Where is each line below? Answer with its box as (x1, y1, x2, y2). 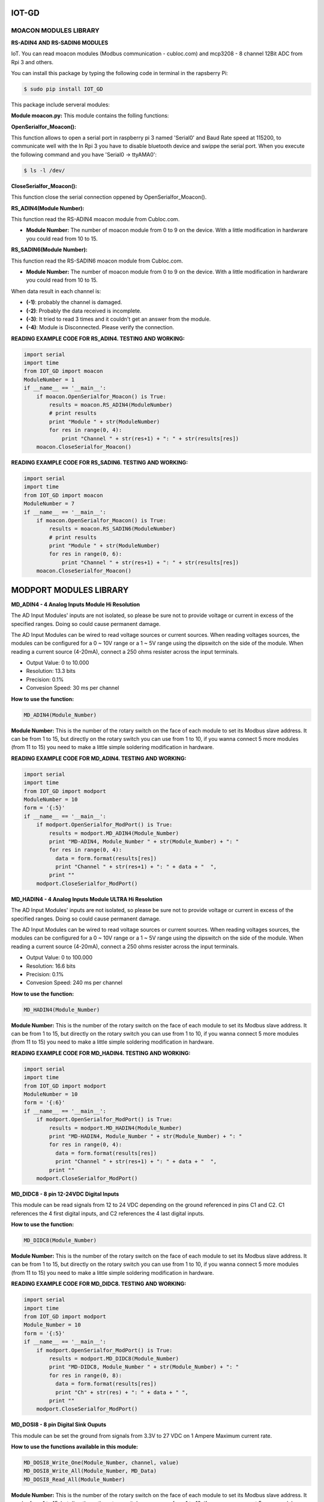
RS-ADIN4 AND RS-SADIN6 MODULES (11, 39, 109, 46)
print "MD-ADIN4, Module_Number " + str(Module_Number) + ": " (49, 838, 239, 845)
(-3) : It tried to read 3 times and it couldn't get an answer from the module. (26, 315, 211, 323)
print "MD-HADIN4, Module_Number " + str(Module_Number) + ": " (49, 1133, 242, 1140)
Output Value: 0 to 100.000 (26, 954, 93, 961)
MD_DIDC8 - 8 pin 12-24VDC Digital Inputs (11, 1190, 119, 1197)
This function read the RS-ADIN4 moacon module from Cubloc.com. (11, 216, 180, 222)
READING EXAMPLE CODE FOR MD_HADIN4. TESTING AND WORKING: (11, 1049, 191, 1057)
